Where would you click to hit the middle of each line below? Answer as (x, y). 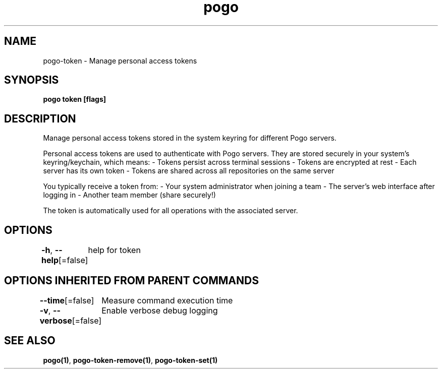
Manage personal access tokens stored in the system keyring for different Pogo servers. (190, 138)
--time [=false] (67, 300)
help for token (114, 250)
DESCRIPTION (40, 118)
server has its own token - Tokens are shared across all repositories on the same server (189, 171)
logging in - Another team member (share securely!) (129, 195)
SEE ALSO (30, 341)
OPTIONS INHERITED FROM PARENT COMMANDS (131, 280)
